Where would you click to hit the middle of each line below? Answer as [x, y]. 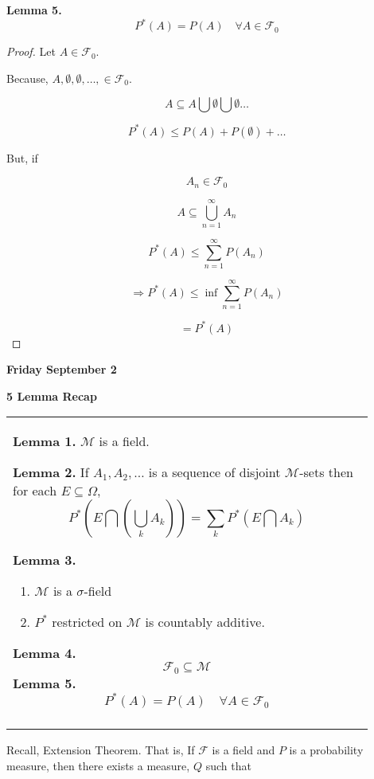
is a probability [326, 750]
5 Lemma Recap [52, 395]
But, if [22, 157]
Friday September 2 [62, 369]
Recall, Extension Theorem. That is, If [101, 750]
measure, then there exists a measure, [98, 766]
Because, [27, 78]
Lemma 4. [45, 653]
